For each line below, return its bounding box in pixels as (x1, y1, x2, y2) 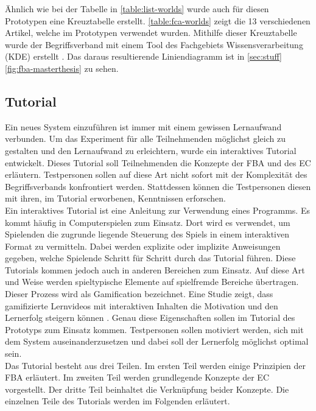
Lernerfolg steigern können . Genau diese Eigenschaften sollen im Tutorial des (5, 311, 295, 324)
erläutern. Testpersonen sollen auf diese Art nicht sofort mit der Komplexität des (5, 168, 307, 181)
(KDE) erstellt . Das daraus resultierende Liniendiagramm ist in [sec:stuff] (5, 50, 282, 63)
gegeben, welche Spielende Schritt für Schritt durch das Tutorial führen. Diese (5, 251, 296, 264)
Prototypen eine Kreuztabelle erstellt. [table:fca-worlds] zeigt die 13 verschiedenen (5, 14, 311, 27)
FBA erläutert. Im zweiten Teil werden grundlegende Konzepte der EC (5, 371, 269, 384)
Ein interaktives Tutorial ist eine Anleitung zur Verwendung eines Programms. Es (5, 203, 310, 216)
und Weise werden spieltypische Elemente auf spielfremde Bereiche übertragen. (5, 275, 299, 288)
